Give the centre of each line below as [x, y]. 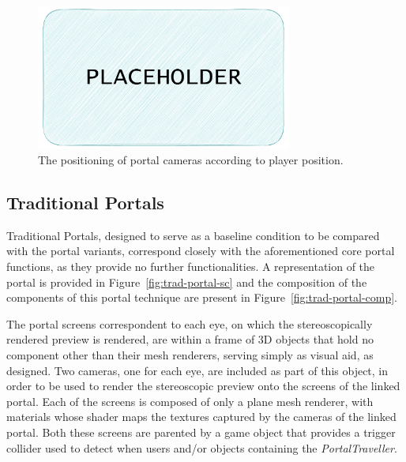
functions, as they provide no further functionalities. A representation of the [191, 266]
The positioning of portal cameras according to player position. [191, 160]
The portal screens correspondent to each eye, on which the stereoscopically [190, 323]
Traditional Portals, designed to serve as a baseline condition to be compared [193, 235]
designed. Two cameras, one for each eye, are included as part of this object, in [197, 370]
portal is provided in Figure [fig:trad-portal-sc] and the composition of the [187, 282]
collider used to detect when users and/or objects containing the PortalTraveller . [202, 447]
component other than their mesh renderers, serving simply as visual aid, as [190, 354]
